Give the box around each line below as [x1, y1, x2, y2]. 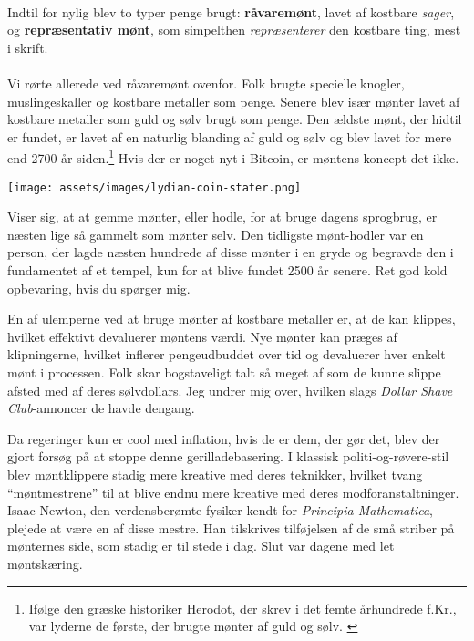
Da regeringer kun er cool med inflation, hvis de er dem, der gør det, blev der [7, 429, 440, 448]
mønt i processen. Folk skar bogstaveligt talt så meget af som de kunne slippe [7, 363, 441, 381]
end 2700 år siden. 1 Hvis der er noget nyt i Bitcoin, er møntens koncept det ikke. [7, 146, 459, 167]
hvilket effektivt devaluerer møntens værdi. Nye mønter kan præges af [7, 326, 397, 346]
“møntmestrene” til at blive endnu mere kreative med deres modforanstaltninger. [7, 482, 459, 501]
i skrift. [7, 37, 48, 57]
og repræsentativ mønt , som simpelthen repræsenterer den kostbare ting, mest [7, 20, 461, 39]
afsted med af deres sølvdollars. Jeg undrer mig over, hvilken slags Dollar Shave [7, 380, 453, 399]
